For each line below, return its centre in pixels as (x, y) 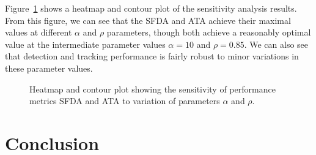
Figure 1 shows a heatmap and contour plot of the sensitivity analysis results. (151, 8)
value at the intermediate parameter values (85, 44)
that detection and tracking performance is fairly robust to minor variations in (152, 56)
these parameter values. (49, 68)
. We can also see (276, 44)
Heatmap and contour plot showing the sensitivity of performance (152, 89)
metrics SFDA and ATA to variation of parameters (125, 101)
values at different (39, 32)
